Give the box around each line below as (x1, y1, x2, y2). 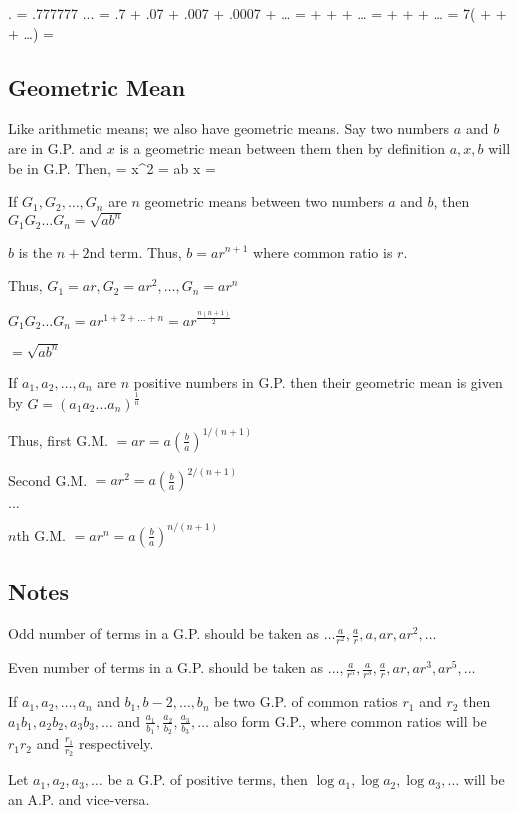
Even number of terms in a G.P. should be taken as (8, 657, 324, 678)
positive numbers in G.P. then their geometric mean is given (133, 371, 503, 392)
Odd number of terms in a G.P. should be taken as (8, 623, 319, 644)
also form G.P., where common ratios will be (213, 710, 487, 731)
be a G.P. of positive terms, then (107, 769, 308, 790)
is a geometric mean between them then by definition (119, 137, 446, 158)
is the (18, 241, 53, 262)
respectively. (79, 733, 154, 754)
